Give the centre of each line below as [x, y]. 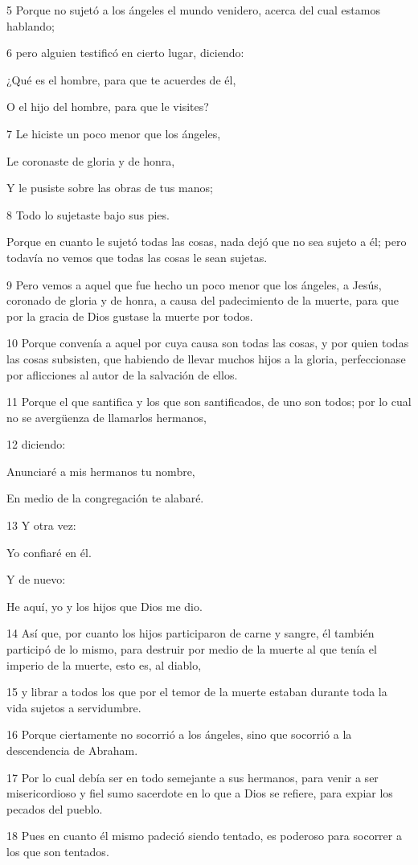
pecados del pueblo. [55, 808]
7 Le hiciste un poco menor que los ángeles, [114, 133]
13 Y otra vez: [41, 525]
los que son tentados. [58, 851]
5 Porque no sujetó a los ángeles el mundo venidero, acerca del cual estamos [193, 10]
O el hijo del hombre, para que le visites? [108, 107]
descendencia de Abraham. [72, 750]
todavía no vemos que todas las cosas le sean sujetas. [137, 257]
